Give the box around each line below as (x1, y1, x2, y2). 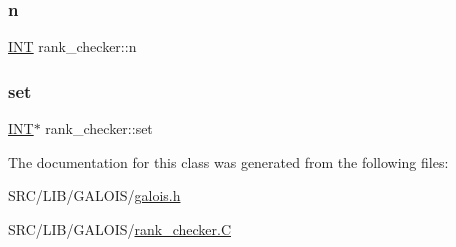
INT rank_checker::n (8, 36, 137, 57)
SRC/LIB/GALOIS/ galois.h (8, 185, 181, 206)
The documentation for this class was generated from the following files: (8, 151, 449, 172)
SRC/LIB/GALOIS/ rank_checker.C (8, 218, 232, 239)
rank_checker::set (45, 118, 153, 139)
